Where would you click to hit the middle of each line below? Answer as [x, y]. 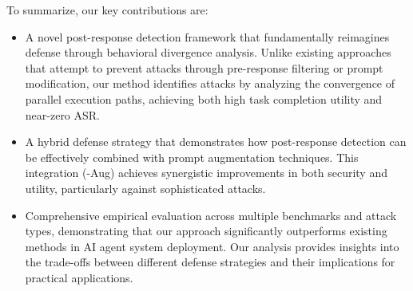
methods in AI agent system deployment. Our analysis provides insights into [212, 246]
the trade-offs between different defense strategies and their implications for [210, 262]
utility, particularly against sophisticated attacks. [145, 188]
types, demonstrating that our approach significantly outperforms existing [206, 231]
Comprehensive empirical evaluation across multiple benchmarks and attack [211, 215]
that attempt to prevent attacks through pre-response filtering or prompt [204, 67]
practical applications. [79, 277]
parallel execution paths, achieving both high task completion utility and [204, 98]
